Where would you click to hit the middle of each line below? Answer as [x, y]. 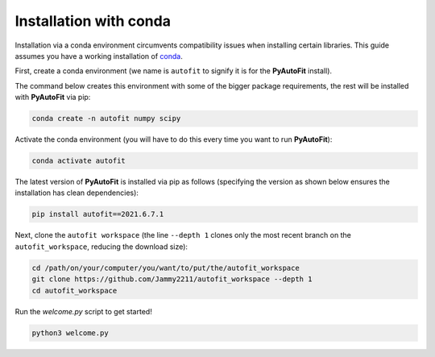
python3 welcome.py [70, 333]
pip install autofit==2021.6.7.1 [98, 214]
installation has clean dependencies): [77, 193]
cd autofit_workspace [75, 291]
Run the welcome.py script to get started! [83, 311]
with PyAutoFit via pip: [53, 98]
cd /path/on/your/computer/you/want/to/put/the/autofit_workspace [166, 268]
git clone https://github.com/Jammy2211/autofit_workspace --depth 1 [172, 279]
